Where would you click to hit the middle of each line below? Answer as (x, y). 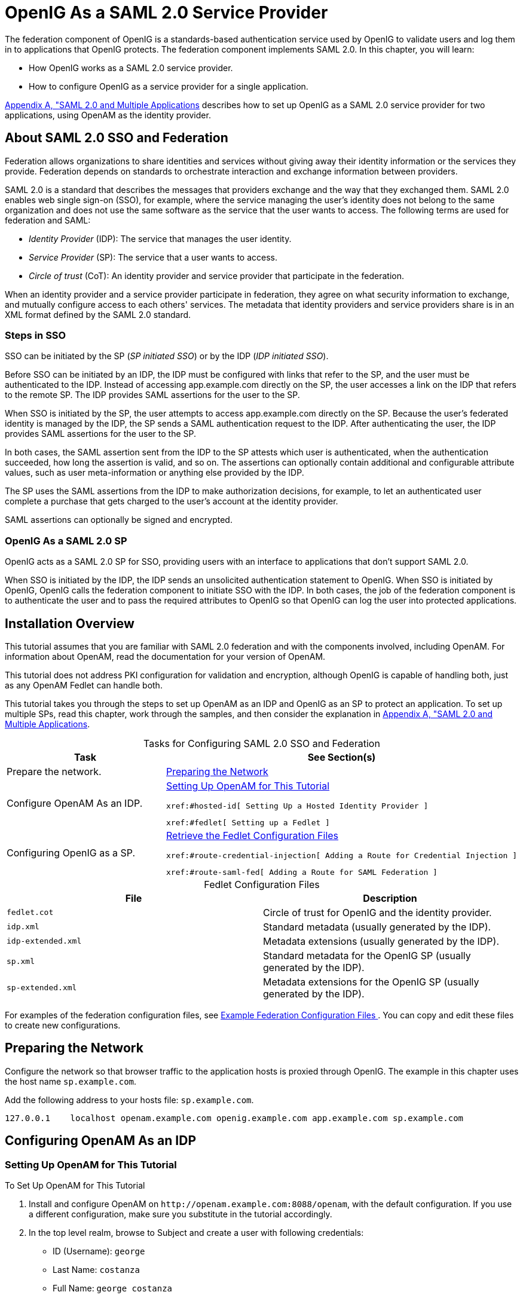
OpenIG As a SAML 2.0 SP (66, 541)
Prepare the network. (54, 771)
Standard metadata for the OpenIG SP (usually (367, 955)
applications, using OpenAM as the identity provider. (108, 115)
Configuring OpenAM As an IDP (101, 1141)
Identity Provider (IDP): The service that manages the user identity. (160, 238)
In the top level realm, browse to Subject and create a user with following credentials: (196, 1233)
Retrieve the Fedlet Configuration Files (253, 835)
